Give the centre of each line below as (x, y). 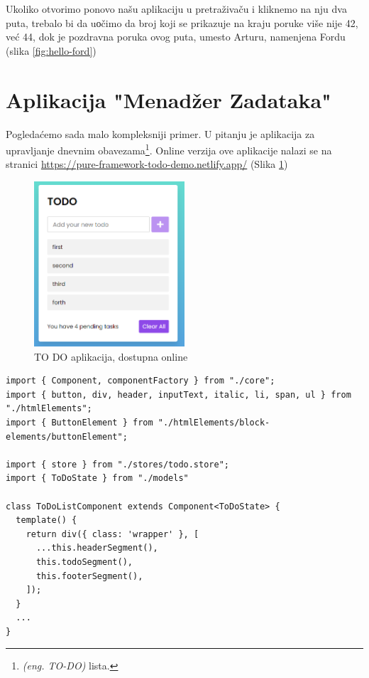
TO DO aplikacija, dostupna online (111, 356)
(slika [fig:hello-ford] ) (51, 50)
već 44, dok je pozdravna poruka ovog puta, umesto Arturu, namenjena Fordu (176, 37)
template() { (46, 520)
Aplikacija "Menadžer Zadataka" (169, 99)
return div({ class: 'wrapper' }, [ (112, 534)
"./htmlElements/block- (214, 422)
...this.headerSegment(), (97, 548)
